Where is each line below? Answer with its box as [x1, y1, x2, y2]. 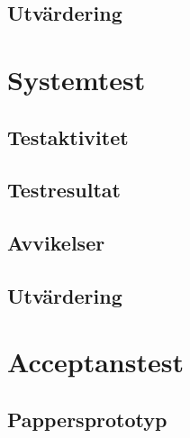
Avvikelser [7, 229, 105, 257]
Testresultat [7, 176, 121, 204]
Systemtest [7, 60, 146, 97]
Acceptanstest [7, 343, 184, 380]
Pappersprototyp [7, 406, 167, 433]
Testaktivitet [7, 123, 129, 151]
